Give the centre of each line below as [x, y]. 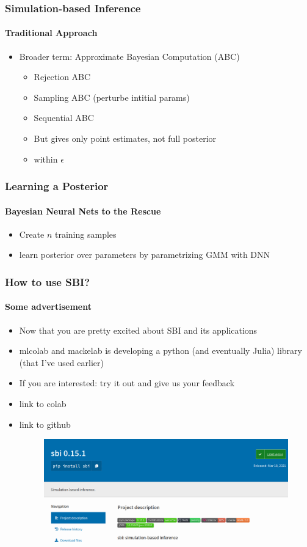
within [46, 159]
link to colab [43, 404]
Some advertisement [48, 307]
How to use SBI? [48, 281]
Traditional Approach [51, 33]
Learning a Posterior [57, 186]
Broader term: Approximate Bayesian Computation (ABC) [129, 56]
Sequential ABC [64, 118]
